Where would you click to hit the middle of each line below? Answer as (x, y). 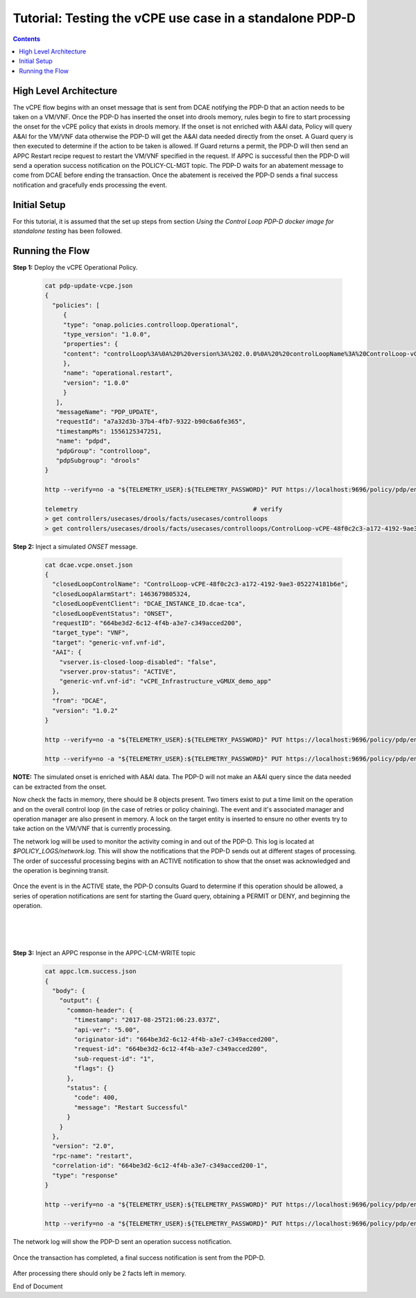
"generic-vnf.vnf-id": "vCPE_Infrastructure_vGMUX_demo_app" (165, 681)
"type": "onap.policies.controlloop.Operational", (151, 325)
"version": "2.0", (83, 1146)
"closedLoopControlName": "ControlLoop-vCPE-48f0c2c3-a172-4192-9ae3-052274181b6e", (200, 584)
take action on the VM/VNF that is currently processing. (92, 828)
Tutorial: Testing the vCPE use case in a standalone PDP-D (184, 18)
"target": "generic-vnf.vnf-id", (109, 642)
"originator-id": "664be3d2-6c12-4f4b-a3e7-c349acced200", (176, 1040)
